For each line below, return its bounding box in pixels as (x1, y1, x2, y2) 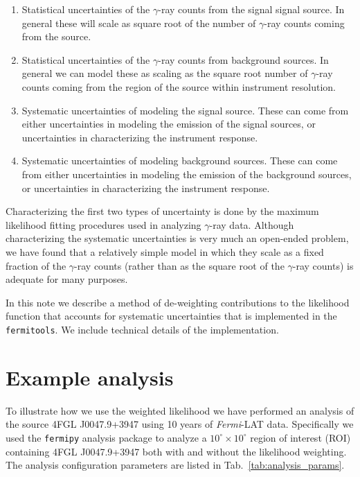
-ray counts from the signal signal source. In (158, 2, 345, 16)
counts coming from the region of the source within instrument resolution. (21, 79, 336, 94)
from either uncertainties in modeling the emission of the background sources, (21, 166, 352, 181)
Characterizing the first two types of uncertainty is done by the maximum (6, 204, 319, 218)
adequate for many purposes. (6, 272, 128, 286)
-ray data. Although (209, 217, 294, 232)
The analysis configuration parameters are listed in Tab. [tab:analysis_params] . (6, 458, 345, 472)
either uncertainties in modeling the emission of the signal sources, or (21, 116, 316, 131)
